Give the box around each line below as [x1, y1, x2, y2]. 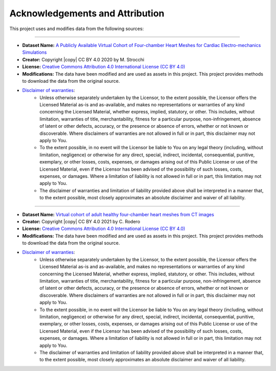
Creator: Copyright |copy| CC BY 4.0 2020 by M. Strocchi [22, 56, 145, 62]
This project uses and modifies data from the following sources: [9, 26, 144, 32]
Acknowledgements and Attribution [9, 8, 165, 19]
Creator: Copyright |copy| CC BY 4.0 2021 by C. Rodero [22, 218, 141, 224]
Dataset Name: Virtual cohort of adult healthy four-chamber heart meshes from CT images [22, 211, 214, 217]
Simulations [22, 49, 47, 56]
